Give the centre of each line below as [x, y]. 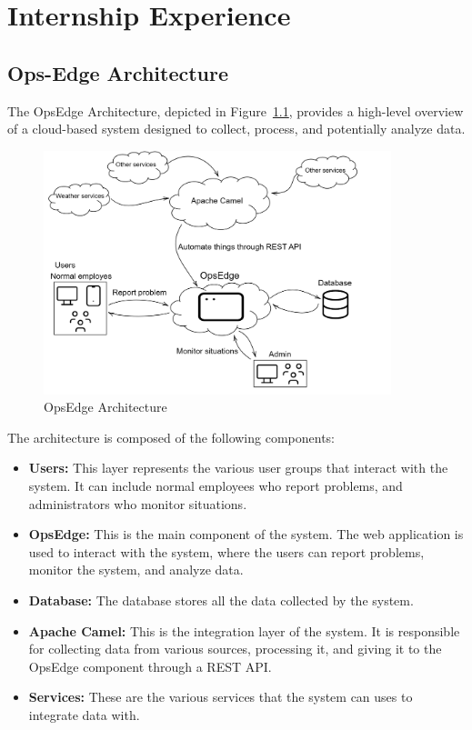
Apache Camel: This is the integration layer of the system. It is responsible [244, 630]
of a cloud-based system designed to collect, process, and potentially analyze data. [236, 129]
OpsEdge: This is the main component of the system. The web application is [246, 534]
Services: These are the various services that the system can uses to [221, 697]
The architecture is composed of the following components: [171, 437]
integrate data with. [84, 715]
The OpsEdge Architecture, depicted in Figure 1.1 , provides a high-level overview [236, 110]
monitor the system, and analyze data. [136, 570]
